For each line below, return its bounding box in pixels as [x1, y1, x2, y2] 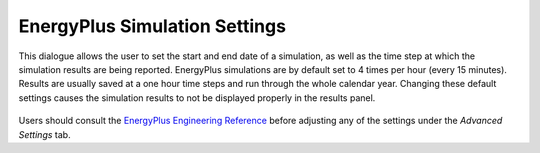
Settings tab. [18, 128, 71, 140]
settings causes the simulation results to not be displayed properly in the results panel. [18, 91, 376, 104]
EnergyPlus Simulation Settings [18, 15, 287, 37]
